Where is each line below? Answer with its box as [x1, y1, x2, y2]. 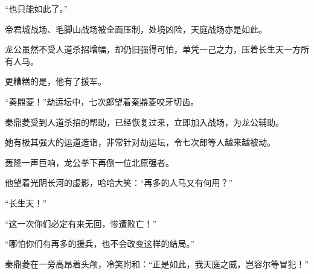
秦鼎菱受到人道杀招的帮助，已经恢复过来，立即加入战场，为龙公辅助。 [5, 115, 284, 128]
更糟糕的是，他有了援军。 [5, 75, 106, 88]
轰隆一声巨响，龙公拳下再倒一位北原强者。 [5, 156, 174, 168]
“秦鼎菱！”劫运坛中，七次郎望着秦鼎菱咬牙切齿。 [5, 95, 199, 107]
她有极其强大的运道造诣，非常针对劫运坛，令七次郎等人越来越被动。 [5, 136, 275, 148]
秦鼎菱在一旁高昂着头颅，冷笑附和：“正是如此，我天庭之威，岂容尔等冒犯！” [5, 257, 309, 270]
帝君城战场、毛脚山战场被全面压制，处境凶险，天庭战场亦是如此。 [5, 22, 267, 35]
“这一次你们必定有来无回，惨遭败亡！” [5, 217, 157, 229]
